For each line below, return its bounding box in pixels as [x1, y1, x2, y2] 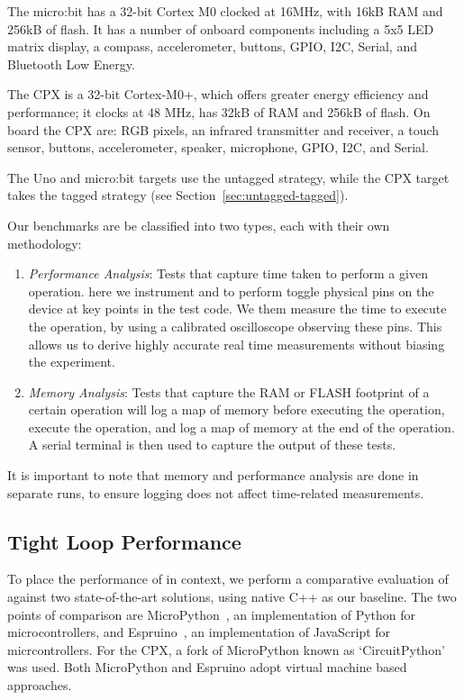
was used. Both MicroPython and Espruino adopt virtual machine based [7, 658, 407, 677]
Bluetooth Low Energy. [7, 54, 135, 73]
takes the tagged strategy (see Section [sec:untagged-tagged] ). [7, 186, 349, 205]
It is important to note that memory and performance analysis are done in [7, 466, 419, 485]
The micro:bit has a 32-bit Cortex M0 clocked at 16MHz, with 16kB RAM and [7, 2, 443, 20]
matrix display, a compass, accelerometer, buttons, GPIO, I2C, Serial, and [7, 37, 417, 56]
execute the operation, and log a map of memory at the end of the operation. [28, 417, 455, 436]
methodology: [7, 233, 82, 252]
